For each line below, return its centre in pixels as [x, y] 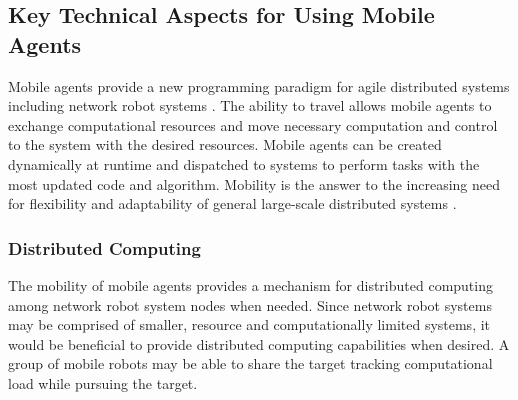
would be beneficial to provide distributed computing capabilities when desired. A [259, 343]
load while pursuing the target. [103, 382]
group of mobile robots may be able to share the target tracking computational [250, 363]
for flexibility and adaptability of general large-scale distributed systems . [232, 203]
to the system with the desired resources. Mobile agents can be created [225, 144]
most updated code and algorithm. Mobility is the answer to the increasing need [254, 183]
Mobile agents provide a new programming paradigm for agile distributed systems [259, 85]
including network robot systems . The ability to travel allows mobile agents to [250, 105]
